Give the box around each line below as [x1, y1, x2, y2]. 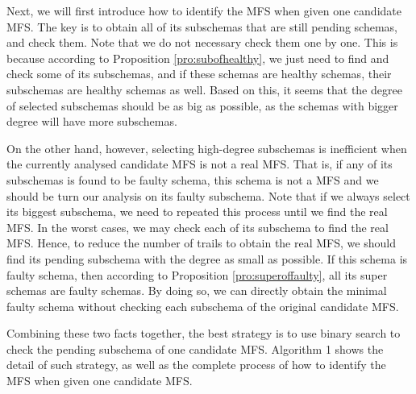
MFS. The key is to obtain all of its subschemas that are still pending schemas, [6, 18, 397, 35]
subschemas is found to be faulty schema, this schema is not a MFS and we [6, 171, 379, 188]
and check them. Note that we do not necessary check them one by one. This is [6, 34, 398, 51]
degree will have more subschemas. [6, 113, 177, 130]
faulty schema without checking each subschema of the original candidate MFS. [6, 297, 399, 314]
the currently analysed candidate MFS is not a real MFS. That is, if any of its [6, 156, 393, 172]
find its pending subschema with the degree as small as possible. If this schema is [6, 250, 408, 267]
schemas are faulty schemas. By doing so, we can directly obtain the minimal [6, 282, 387, 299]
